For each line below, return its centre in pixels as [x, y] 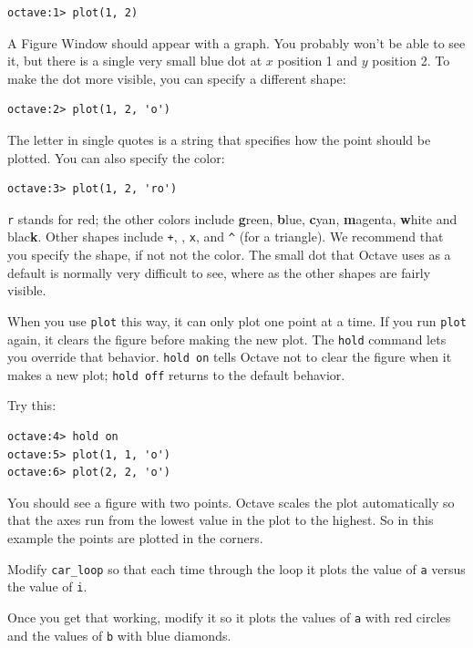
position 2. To [411, 61]
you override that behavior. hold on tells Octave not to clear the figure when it [230, 357]
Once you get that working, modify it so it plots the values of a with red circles [229, 617]
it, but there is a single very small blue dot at [135, 61]
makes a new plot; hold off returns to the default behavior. [176, 374]
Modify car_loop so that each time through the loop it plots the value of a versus [236, 568]
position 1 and [318, 61]
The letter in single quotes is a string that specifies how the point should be [219, 139]
